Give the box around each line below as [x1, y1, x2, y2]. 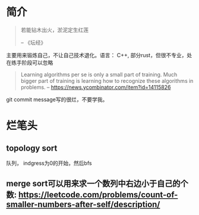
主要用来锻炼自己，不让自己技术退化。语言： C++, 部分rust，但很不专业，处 [6, 51, 192, 58]
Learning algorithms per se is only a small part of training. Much [20, 71, 178, 78]
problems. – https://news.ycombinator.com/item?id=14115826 [20, 83, 171, 91]
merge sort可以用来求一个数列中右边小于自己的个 [6, 179, 188, 189]
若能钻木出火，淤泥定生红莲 [20, 26, 89, 33]
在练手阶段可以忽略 [6, 59, 53, 66]
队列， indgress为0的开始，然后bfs [6, 159, 92, 167]
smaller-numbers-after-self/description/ [6, 200, 160, 210]
